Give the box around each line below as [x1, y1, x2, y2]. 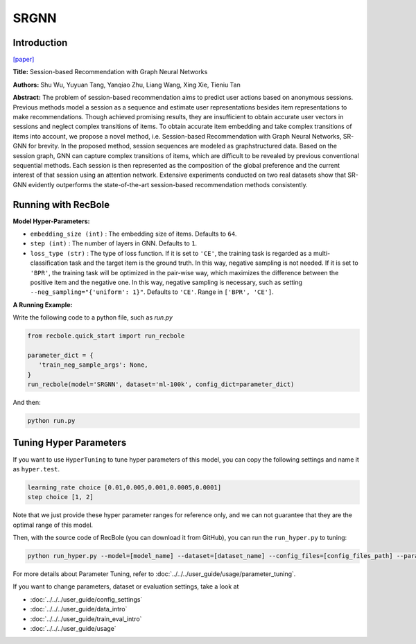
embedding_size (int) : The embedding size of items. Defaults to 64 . [30, 229, 237, 238]
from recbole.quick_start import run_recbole [27, 332, 185, 340]
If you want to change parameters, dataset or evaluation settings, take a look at [12, 582, 239, 591]
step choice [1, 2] [27, 493, 94, 501]
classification [30, 259, 69, 267]
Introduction [12, 37, 68, 49]
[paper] [12, 55, 35, 64]
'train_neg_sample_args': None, [38, 361, 148, 369]
